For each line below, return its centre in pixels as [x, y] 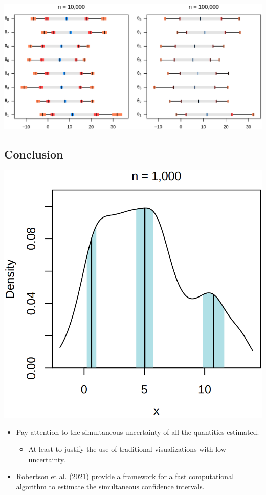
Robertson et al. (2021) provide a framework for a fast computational [125, 476]
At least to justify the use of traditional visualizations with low [127, 449]
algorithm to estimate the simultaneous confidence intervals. [110, 486]
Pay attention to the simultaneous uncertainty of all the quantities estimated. [138, 432]
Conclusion [34, 154]
